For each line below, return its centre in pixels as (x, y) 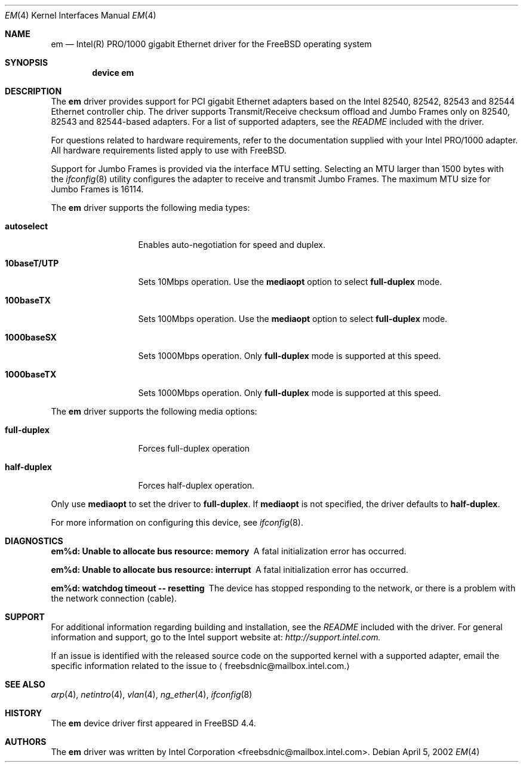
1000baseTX (31, 374)
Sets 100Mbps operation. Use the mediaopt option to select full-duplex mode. (293, 319)
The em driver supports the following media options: (154, 411)
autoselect (27, 226)
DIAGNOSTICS (34, 541)
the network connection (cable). (114, 598)
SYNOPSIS (27, 62)
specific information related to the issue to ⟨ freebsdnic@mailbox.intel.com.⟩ (200, 666)
